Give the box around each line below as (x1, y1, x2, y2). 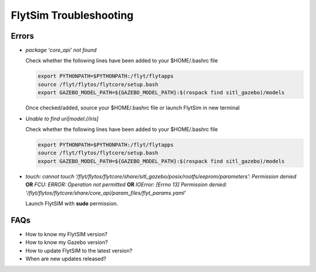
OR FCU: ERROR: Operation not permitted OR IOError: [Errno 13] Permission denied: (25, 181, 228, 188)
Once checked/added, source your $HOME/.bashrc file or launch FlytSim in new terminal (25, 104, 240, 111)
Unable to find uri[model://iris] (25, 115, 99, 122)
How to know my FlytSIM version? (25, 230, 108, 237)
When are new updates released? (25, 255, 107, 262)
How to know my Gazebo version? (25, 239, 108, 246)
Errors (11, 31, 35, 41)
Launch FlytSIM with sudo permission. (25, 199, 118, 207)
